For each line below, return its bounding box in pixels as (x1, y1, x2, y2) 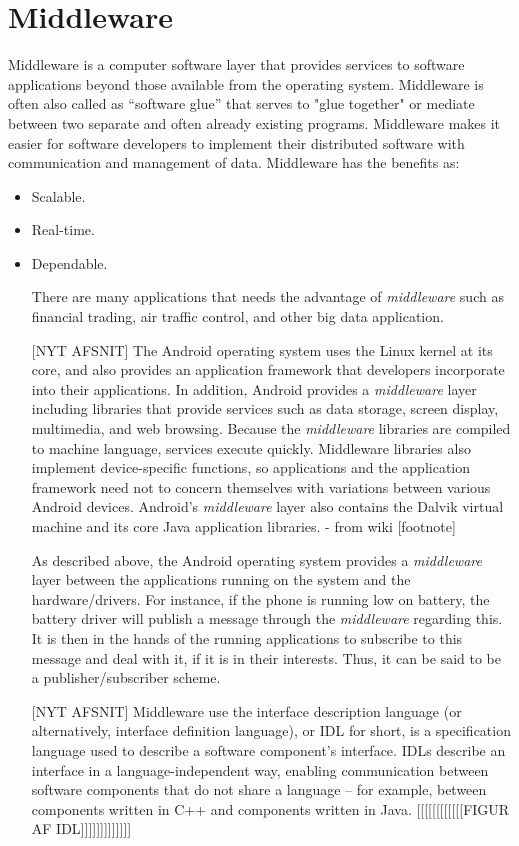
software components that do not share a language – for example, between (31, 779, 487, 800)
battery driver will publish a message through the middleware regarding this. (31, 608, 503, 629)
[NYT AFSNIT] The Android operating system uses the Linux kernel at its (31, 339, 493, 360)
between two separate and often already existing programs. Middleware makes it (8, 112, 501, 133)
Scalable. (31, 185, 86, 206)
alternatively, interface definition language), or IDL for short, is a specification (31, 720, 511, 741)
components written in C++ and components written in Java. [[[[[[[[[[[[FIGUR (31, 798, 510, 819)
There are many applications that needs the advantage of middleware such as (31, 286, 504, 307)
